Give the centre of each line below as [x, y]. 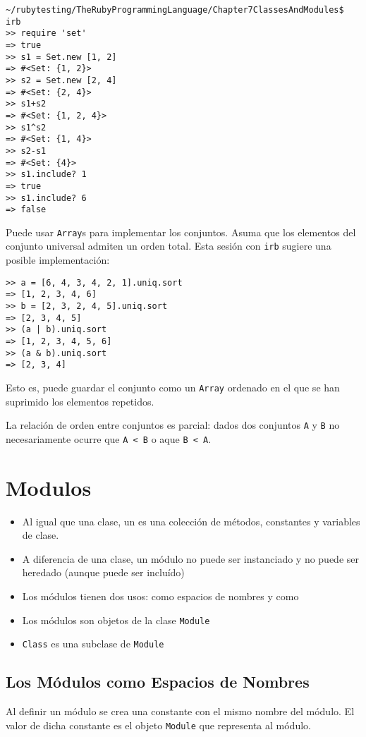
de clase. [41, 535]
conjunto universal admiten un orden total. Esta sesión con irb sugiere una [169, 246]
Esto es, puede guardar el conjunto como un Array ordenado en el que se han [173, 387]
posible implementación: [58, 260]
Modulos [49, 487]
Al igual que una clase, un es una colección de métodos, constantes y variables [191, 521]
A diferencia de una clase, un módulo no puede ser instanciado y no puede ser [190, 558]
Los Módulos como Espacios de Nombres [158, 682]
